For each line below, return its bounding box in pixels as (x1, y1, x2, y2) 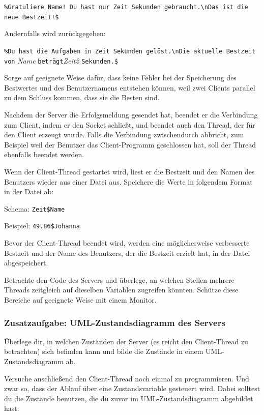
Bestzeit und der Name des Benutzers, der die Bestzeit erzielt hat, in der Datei (4, 247, 250, 258)
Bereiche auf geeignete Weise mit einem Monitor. (4, 294, 157, 305)
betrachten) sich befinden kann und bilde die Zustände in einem (4, 346, 203, 357)
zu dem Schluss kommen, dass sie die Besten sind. (4, 92, 160, 103)
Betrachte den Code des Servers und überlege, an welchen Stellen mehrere (4, 274, 234, 285)
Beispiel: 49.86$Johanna (4, 220, 80, 231)
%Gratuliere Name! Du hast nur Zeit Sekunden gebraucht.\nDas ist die (4, 4, 248, 11)
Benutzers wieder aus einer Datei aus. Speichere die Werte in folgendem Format (4, 176, 253, 187)
